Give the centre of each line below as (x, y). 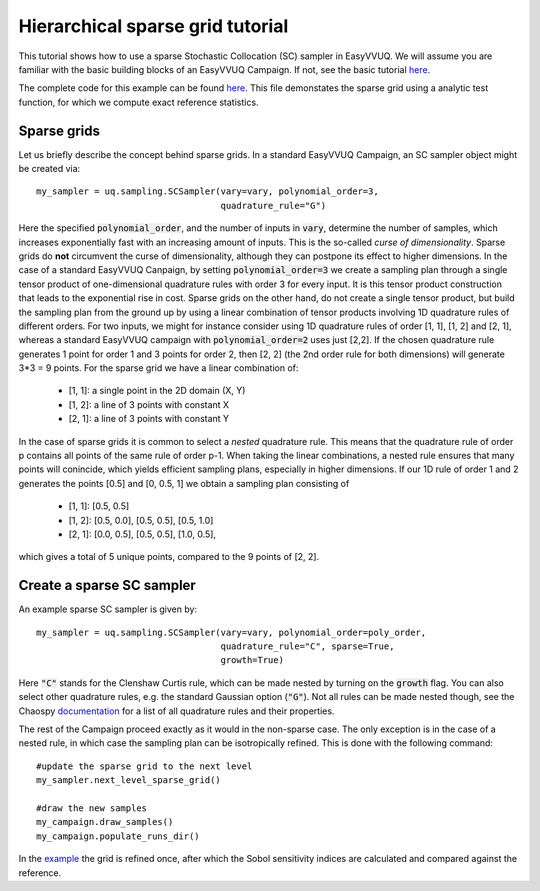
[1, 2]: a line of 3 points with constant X (149, 404)
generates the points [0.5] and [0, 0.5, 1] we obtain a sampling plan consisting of (184, 483)
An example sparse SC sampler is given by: (108, 609)
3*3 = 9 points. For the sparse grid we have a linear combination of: (158, 368)
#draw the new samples (92, 808)
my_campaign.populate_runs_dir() (118, 836)
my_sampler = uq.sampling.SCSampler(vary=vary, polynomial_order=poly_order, (231, 632)
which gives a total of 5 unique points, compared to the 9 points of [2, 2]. (169, 557)
